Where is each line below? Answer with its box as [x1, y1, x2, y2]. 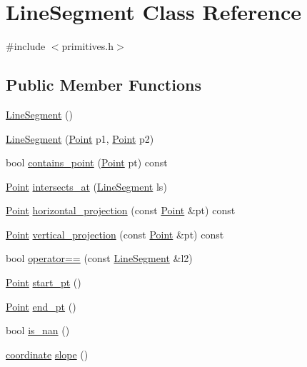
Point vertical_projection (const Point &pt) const [6, 226, 224, 241]
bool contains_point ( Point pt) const [6, 155, 168, 170]
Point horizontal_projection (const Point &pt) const [6, 203, 236, 218]
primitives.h [61, 39, 114, 54]
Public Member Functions [6, 74, 201, 96]
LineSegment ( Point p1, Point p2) [6, 131, 154, 146]
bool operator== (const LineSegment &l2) [6, 251, 193, 266]
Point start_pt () [6, 275, 81, 290]
